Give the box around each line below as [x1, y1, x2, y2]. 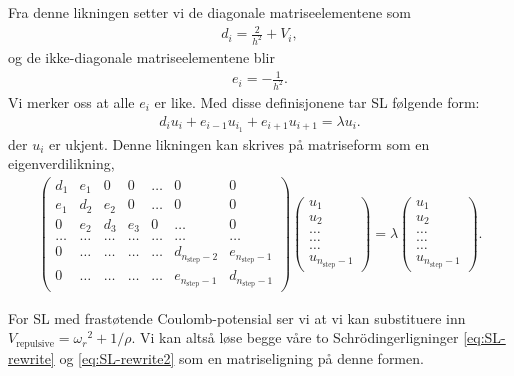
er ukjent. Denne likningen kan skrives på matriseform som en [49, 133, 430, 154]
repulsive [16, 338, 55, 349]
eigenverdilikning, [8, 153, 115, 174]
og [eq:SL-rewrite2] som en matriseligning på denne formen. [59, 347, 424, 368]
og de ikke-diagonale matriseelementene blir [8, 47, 275, 68]
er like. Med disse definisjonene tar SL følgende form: [154, 92, 480, 113]
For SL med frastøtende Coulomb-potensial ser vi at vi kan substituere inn [8, 307, 466, 328]
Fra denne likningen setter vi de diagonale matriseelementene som [8, 2, 412, 22]
